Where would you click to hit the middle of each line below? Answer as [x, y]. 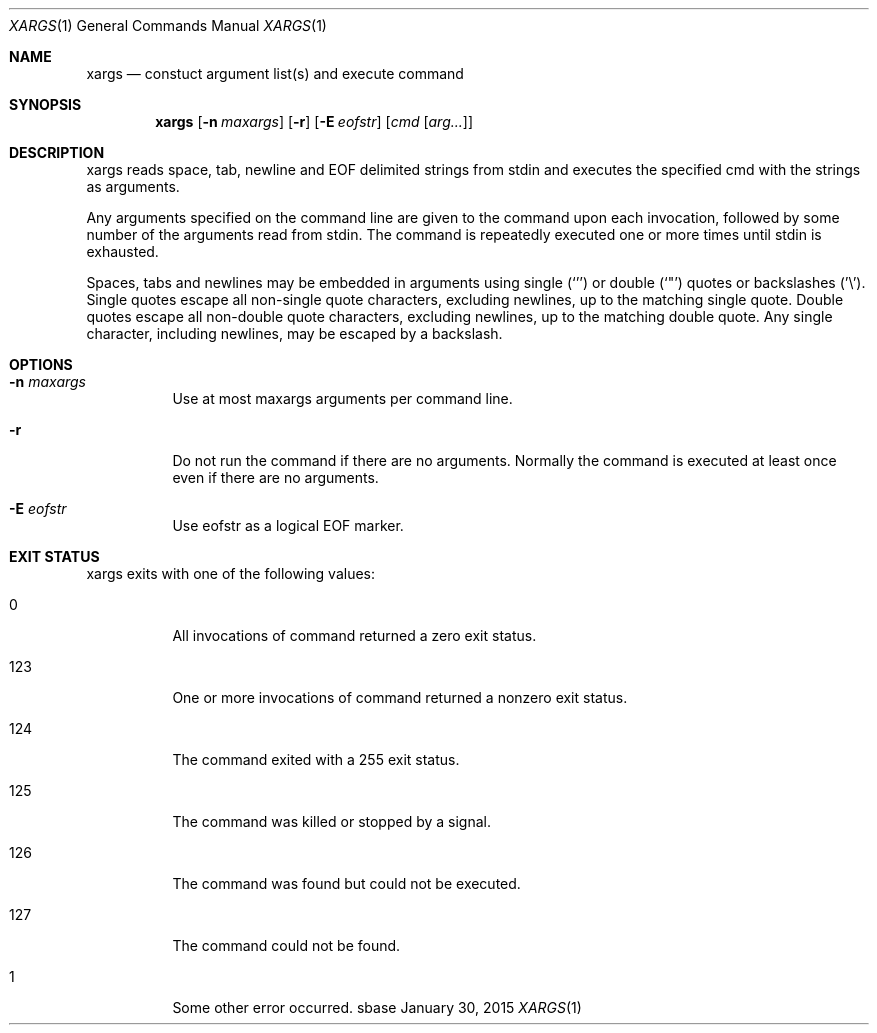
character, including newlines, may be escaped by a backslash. [294, 333]
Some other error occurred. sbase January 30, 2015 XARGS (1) [377, 1007]
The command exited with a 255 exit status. [316, 759]
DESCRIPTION [57, 152]
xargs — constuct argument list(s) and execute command [275, 73]
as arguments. [133, 186]
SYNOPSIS [45, 104]
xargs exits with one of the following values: [231, 573]
